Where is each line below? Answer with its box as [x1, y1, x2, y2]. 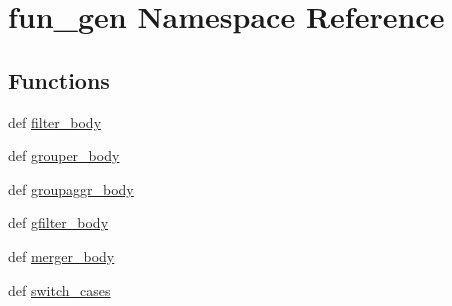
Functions [8, 64, 110, 95]
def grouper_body [8, 145, 120, 166]
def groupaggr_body [8, 178, 134, 199]
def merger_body [8, 245, 115, 266]
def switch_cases [8, 279, 111, 300]
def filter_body [8, 111, 102, 132]
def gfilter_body [8, 212, 109, 233]
